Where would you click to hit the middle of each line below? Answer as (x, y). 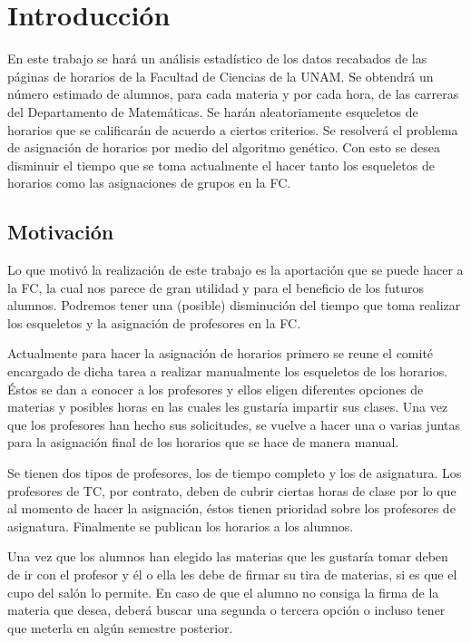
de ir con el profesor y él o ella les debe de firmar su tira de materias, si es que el (232, 574)
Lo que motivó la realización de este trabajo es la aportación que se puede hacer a (235, 270)
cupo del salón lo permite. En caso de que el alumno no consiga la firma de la (223, 592)
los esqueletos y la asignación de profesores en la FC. (154, 322)
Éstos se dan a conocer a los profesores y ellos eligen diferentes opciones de (216, 389)
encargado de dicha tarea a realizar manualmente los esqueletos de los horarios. (228, 371)
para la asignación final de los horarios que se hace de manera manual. (203, 442)
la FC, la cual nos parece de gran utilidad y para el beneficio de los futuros (216, 287)
